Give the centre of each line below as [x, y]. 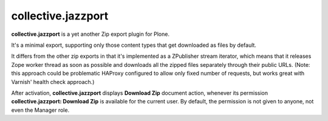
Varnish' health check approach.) [53, 81]
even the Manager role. [40, 110]
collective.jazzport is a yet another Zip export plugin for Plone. [91, 34]
